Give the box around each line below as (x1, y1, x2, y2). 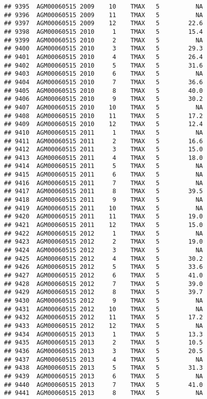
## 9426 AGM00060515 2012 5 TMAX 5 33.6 (4, 263, 203, 271)
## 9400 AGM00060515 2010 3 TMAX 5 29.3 (4, 45, 203, 52)
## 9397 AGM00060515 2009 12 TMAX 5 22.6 (4, 20, 203, 27)
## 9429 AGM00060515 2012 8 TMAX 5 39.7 (4, 289, 203, 296)
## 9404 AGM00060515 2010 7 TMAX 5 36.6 (4, 78, 203, 86)
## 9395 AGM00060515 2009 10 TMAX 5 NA (4, 3, 203, 10)
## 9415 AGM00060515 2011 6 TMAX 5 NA (4, 171, 203, 179)
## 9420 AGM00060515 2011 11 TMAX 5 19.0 (4, 213, 203, 220)
